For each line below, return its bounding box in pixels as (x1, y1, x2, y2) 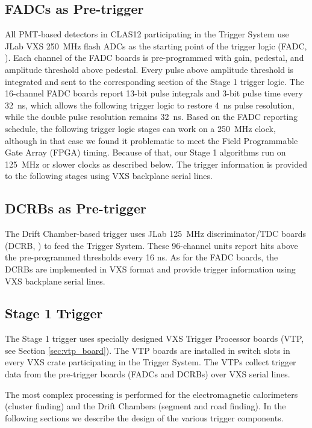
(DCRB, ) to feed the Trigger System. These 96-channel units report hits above (5, 239, 298, 251)
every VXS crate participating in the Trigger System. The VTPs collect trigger (5, 356, 296, 368)
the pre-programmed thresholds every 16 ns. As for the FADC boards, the (5, 251, 278, 263)
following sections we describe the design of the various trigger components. (5, 411, 284, 424)
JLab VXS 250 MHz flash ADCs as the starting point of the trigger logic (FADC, (5, 39, 307, 52)
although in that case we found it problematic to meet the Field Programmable (5, 134, 298, 146)
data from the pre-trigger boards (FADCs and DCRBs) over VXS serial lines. (5, 368, 290, 380)
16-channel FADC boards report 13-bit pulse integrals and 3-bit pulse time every (5, 87, 303, 99)
